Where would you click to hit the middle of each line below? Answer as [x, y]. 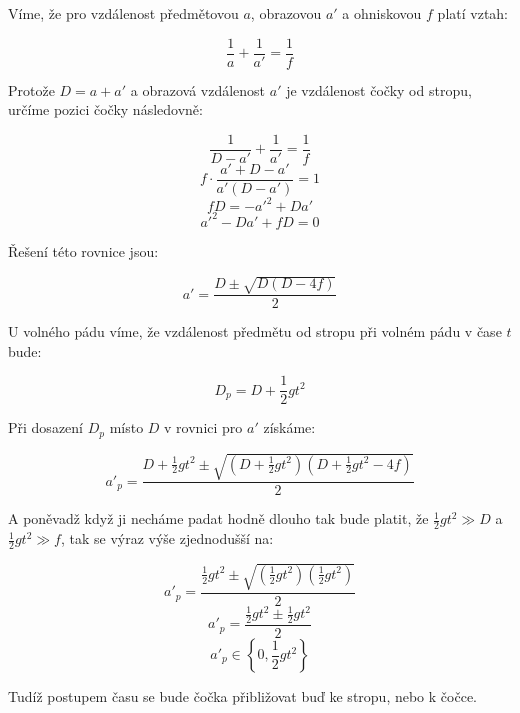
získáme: [289, 427]
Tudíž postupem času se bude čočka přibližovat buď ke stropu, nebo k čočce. [242, 696]
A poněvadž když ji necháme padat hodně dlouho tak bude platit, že [218, 518]
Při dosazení [45, 427]
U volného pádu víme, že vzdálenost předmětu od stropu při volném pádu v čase [255, 331]
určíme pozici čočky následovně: [105, 109]
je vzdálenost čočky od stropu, [379, 89]
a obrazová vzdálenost [198, 89]
